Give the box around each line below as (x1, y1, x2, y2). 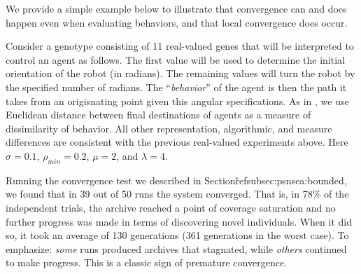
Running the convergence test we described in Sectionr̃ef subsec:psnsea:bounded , (6, 172, 347, 187)
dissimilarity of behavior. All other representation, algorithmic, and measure (6, 121, 332, 135)
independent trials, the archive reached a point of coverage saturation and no (6, 200, 336, 214)
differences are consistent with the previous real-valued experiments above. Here (6, 135, 348, 149)
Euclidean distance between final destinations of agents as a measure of (6, 107, 311, 122)
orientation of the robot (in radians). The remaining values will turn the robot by (6, 66, 355, 81)
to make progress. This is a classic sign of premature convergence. (6, 255, 287, 270)
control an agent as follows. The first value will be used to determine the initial (6, 52, 345, 67)
